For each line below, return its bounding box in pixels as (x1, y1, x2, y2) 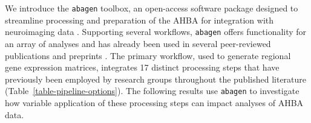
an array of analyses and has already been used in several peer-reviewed (5, 37, 271, 49)
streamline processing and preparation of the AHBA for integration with (5, 13, 274, 26)
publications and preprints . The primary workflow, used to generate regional (5, 49, 291, 61)
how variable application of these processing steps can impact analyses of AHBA (5, 96, 304, 109)
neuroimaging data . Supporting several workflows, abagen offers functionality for (5, 25, 307, 38)
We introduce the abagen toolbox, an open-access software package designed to (5, 2, 298, 14)
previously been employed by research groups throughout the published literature (5, 72, 307, 85)
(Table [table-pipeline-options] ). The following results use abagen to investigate (5, 84, 300, 97)
